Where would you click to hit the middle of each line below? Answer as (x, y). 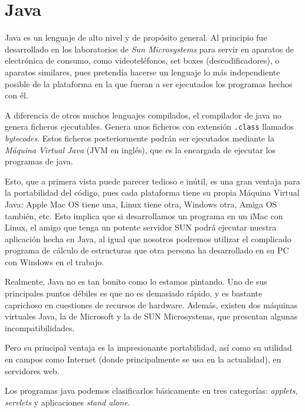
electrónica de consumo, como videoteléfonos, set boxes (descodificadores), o (142, 60)
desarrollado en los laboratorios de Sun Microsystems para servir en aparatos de (149, 49)
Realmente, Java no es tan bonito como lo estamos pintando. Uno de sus (136, 281)
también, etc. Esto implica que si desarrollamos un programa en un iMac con (144, 215)
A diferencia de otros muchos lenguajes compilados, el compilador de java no (143, 115)
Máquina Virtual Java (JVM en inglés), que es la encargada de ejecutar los (140, 149)
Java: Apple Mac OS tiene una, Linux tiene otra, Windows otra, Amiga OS (141, 204)
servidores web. (32, 370)
